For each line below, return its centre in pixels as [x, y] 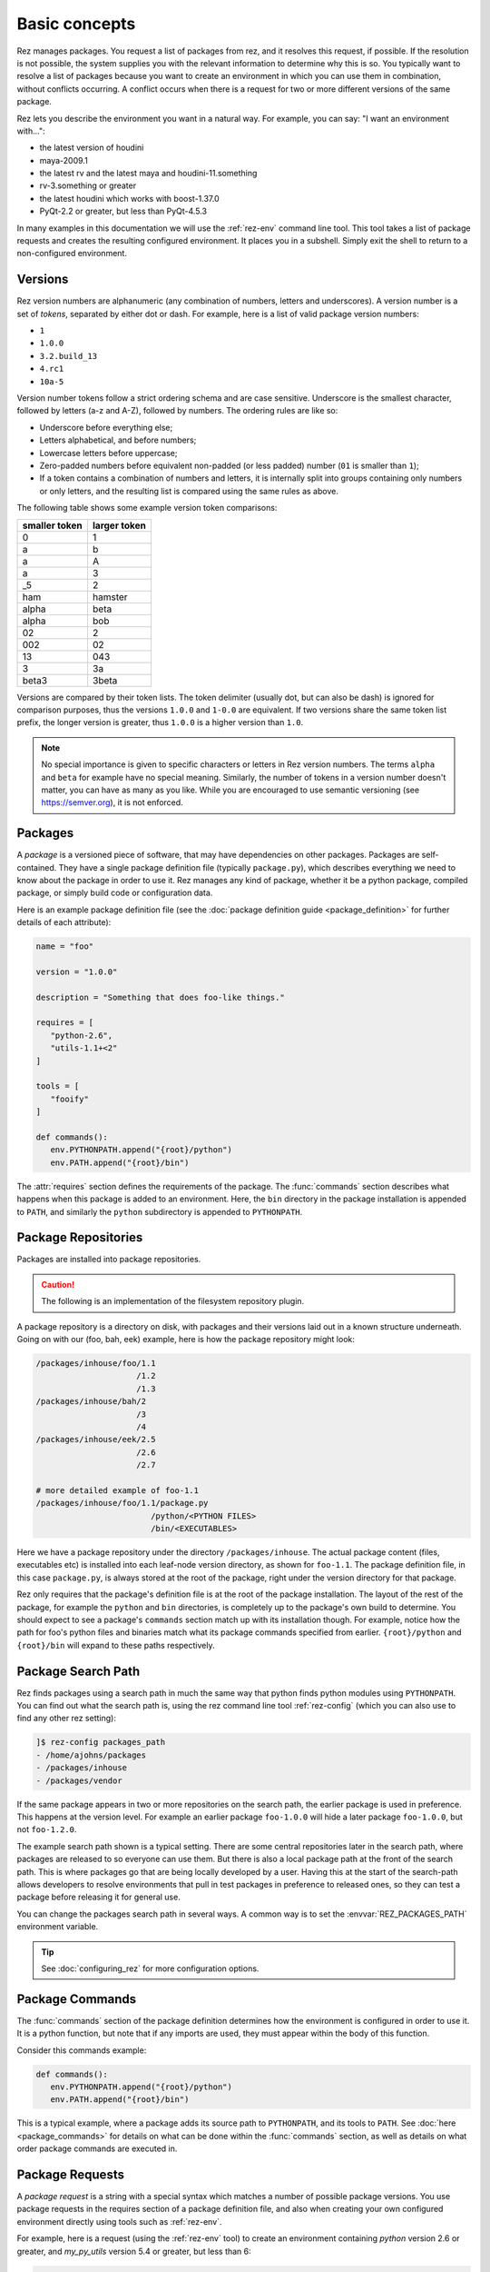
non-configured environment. [72, 254]
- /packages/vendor [79, 1780]
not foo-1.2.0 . [47, 1829]
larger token [119, 525]
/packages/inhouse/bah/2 [91, 1401]
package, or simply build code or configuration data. [115, 893]
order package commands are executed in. [97, 2148]
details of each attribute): [64, 922]
